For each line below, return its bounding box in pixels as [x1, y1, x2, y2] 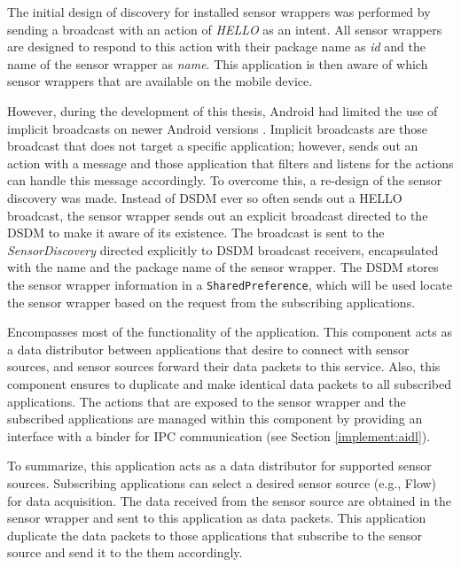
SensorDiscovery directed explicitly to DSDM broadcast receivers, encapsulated [7, 240, 439, 259]
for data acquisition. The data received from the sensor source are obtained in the [7, 491, 452, 509]
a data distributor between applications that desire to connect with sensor [7, 339, 410, 358]
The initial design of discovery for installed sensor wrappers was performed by [7, 3, 431, 20]
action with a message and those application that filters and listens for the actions [7, 153, 454, 172]
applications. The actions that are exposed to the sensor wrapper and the [7, 392, 406, 410]
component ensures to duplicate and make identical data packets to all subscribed [7, 374, 451, 392]
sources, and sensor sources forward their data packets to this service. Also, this [7, 357, 441, 376]
